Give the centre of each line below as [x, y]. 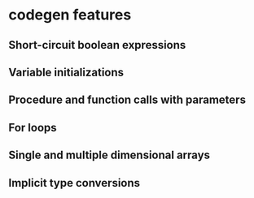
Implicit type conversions [74, 183]
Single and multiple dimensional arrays [109, 155]
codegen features [70, 15]
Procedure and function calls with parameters [127, 100]
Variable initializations [66, 72]
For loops [33, 127]
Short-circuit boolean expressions [97, 45]
